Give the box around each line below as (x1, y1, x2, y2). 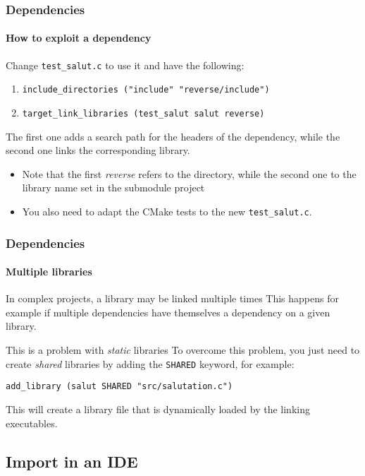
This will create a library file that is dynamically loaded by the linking (6, 401, 310, 416)
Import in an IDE (6, 450, 138, 472)
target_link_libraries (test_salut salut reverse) (22, 108, 265, 119)
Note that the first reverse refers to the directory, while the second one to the (22, 166, 357, 181)
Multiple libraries (6, 264, 92, 279)
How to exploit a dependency (6, 30, 151, 45)
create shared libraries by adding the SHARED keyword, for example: (6, 356, 295, 371)
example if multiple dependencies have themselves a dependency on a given (6, 304, 330, 319)
